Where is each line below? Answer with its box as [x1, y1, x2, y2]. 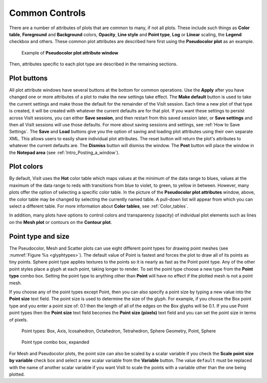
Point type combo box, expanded [21, 339, 89, 345]
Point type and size [9, 232, 70, 240]
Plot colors [9, 163, 43, 171]
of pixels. [9, 317, 28, 323]
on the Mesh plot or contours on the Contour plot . [9, 219, 112, 225]
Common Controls [9, 7, 86, 18]
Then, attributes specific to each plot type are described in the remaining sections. [9, 61, 178, 67]
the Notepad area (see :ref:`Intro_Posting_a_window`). [9, 149, 120, 156]
